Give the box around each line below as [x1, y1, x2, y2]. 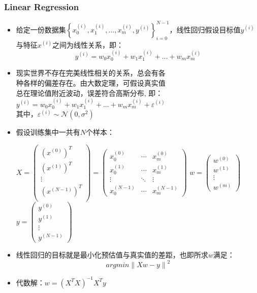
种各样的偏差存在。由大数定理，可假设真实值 [16, 77, 166, 88]
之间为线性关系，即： [52, 39, 124, 50]
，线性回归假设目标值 [169, 24, 241, 34]
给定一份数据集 [16, 24, 66, 34]
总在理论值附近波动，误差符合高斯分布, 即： [16, 87, 163, 98]
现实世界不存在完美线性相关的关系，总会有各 [16, 67, 166, 78]
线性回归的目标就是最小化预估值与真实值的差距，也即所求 [16, 249, 208, 260]
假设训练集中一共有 [16, 127, 80, 137]
